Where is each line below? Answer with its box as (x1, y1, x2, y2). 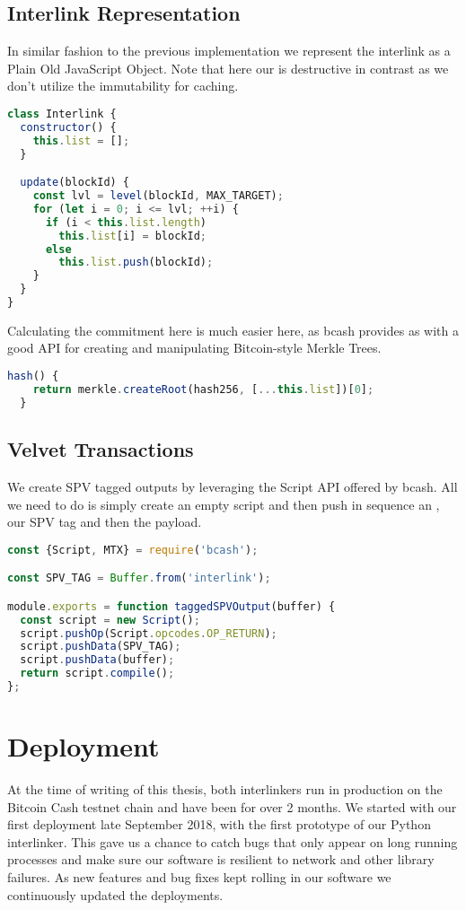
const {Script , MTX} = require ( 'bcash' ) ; (7, 543, 259, 556)
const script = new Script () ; (20, 613, 200, 626)
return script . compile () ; (20, 667, 175, 680)
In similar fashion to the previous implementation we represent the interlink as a (7, 41, 451, 60)
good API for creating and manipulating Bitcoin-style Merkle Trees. (7, 338, 382, 357)
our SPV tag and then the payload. (7, 512, 202, 531)
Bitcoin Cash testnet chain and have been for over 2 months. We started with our (7, 797, 457, 816)
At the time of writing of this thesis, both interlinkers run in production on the (7, 780, 443, 798)
